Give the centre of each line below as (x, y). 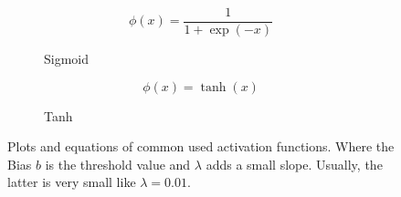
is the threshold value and (118, 164)
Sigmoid (67, 59)
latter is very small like (72, 182)
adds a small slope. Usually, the (294, 164)
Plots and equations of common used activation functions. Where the (201, 146)
